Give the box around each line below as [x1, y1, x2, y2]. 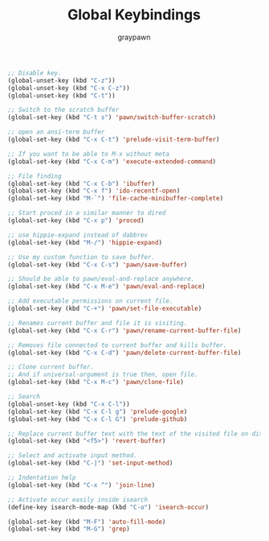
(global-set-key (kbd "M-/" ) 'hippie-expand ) [7, 238, 162, 246]
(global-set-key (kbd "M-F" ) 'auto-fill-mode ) [7, 518, 166, 526]
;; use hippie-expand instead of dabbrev [7, 231, 149, 239]
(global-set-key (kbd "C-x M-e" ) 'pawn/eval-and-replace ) [7, 283, 206, 291]
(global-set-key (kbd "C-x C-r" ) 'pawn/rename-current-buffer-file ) [7, 326, 242, 335]
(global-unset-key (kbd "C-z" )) [7, 76, 116, 85]
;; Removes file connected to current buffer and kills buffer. [7, 341, 227, 349]
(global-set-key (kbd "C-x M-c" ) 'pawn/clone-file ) [7, 378, 184, 386]
